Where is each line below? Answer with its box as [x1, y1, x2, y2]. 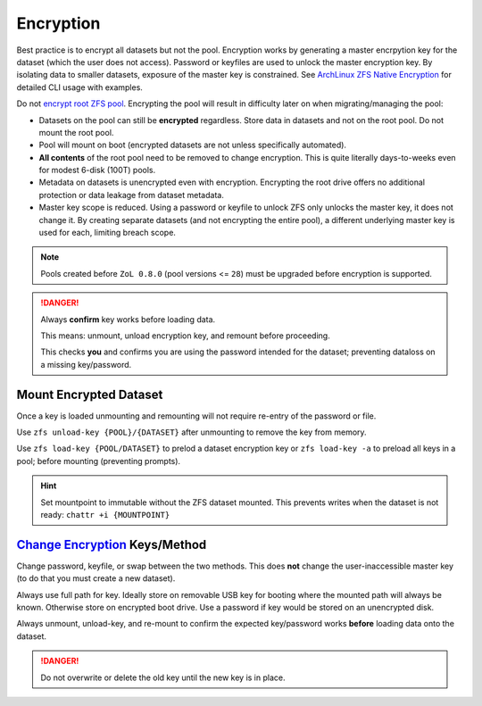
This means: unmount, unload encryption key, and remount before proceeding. [40, 330, 330, 341]
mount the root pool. [38, 127, 114, 137]
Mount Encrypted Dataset [16, 386, 163, 402]
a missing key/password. [40, 359, 132, 370]
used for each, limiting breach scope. [38, 228, 176, 238]
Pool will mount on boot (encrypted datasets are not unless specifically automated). [38, 139, 347, 151]
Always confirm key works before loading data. [40, 313, 216, 325]
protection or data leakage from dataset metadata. [38, 189, 225, 200]
